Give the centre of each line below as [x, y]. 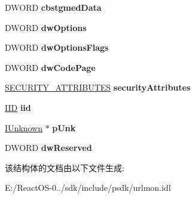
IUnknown [24, 127]
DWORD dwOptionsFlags [57, 47]
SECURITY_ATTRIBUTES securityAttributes [98, 87]
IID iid [18, 107]
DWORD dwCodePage [50, 67]
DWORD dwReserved [48, 148]
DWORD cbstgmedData [53, 7]
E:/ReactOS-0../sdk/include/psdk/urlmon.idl [88, 188]
